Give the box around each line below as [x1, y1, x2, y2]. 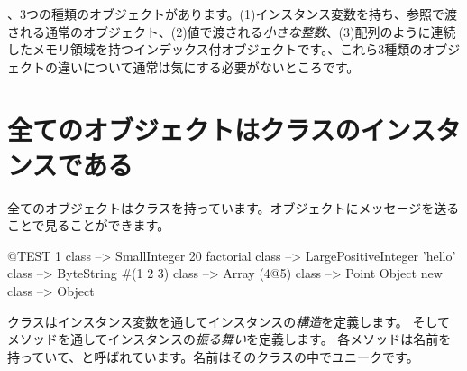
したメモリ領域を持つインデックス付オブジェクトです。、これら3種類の [7, 40, 423, 59]
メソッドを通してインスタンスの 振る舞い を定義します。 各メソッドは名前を [7, 329, 452, 348]
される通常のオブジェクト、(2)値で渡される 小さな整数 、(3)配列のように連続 [7, 22, 456, 41]
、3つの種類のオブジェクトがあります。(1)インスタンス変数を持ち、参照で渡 [7, 5, 457, 23]
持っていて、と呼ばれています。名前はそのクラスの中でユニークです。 [7, 347, 419, 366]
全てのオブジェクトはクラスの [7, 110, 361, 147]
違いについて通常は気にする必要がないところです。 [57, 57, 360, 76]
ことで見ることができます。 [7, 216, 170, 235]
